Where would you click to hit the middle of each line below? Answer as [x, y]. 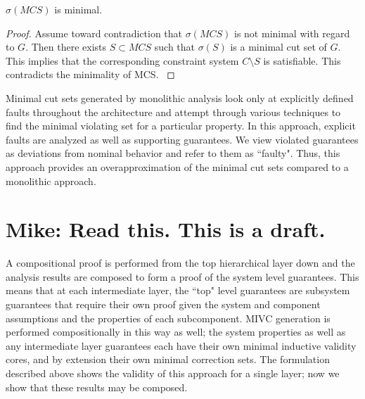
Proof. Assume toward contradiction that [94, 33]
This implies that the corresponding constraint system [122, 60]
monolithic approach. [51, 180]
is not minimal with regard [292, 33]
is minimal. [78, 9]
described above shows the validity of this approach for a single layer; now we [173, 373]
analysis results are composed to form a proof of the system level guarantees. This [182, 276]
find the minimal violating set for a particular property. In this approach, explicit [181, 126]
